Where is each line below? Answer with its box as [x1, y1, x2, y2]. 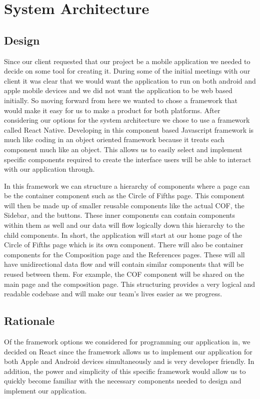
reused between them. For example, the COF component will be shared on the [4, 269, 244, 279]
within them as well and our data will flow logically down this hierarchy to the [4, 220, 245, 230]
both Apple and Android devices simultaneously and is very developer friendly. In [4, 356, 254, 366]
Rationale [4, 313, 54, 328]
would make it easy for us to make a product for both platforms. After [4, 105, 220, 115]
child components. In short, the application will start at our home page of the [4, 229, 242, 240]
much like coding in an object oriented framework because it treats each [4, 134, 224, 145]
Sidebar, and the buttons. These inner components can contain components [4, 210, 235, 220]
